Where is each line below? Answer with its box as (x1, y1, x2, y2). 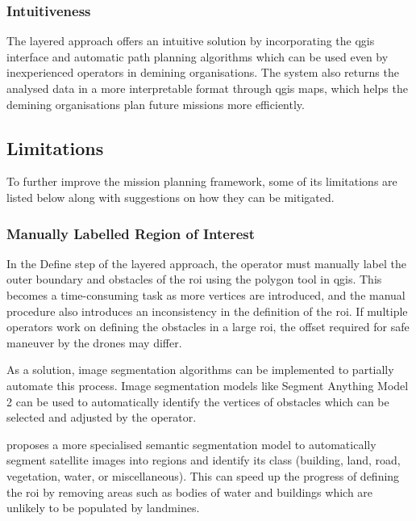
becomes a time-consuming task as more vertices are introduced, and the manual (6, 286, 406, 303)
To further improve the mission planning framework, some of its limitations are (6, 173, 397, 190)
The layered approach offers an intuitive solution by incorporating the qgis (6, 32, 375, 49)
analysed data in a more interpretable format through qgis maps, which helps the (6, 80, 408, 96)
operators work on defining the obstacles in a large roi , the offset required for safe (6, 318, 410, 335)
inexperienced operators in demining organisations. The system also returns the (6, 64, 399, 81)
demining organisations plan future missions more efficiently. (6, 95, 305, 112)
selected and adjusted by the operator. (6, 409, 197, 426)
